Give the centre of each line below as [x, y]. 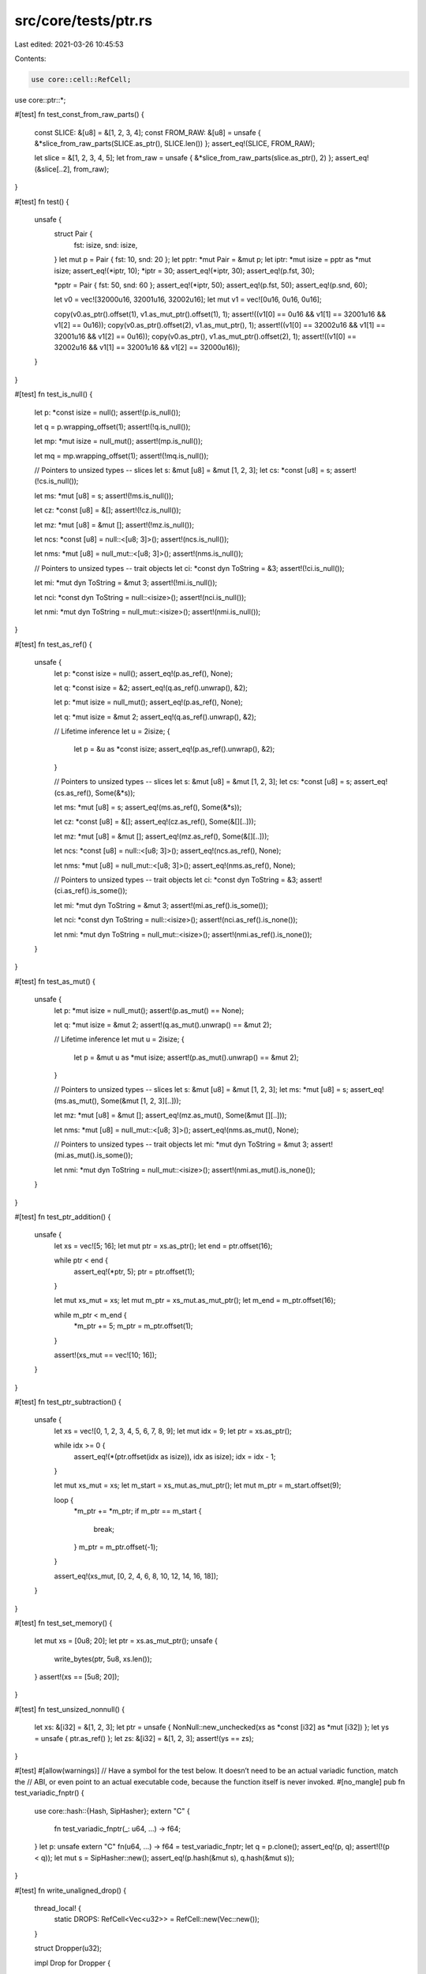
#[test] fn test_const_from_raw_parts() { [80, 114]
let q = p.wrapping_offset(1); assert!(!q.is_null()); [112, 426]
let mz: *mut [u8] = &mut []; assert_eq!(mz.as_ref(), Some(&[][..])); [162, 836]
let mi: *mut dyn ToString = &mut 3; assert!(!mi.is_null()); [126, 583]
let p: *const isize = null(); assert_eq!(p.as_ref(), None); [143, 673]
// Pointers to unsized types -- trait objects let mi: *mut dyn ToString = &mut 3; [181, 1144]
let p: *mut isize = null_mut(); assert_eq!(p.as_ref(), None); [149, 702]
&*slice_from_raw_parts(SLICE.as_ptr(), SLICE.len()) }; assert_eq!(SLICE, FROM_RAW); [175, 144]
